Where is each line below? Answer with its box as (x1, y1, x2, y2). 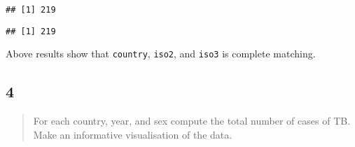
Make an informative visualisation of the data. (33, 127, 232, 141)
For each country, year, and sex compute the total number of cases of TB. (33, 113, 351, 128)
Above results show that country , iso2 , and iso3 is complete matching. (6, 46, 316, 61)
